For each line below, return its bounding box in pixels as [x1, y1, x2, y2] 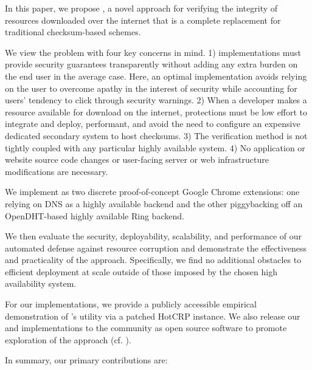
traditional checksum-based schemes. [5, 26, 141, 38]
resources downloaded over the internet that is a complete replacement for [5, 13, 281, 26]
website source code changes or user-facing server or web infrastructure [5, 153, 269, 166]
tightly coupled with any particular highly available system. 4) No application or [5, 141, 305, 154]
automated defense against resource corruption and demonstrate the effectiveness [5, 241, 307, 254]
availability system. [5, 277, 77, 290]
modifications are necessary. [5, 165, 108, 177]
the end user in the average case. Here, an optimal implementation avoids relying [5, 69, 307, 82]
